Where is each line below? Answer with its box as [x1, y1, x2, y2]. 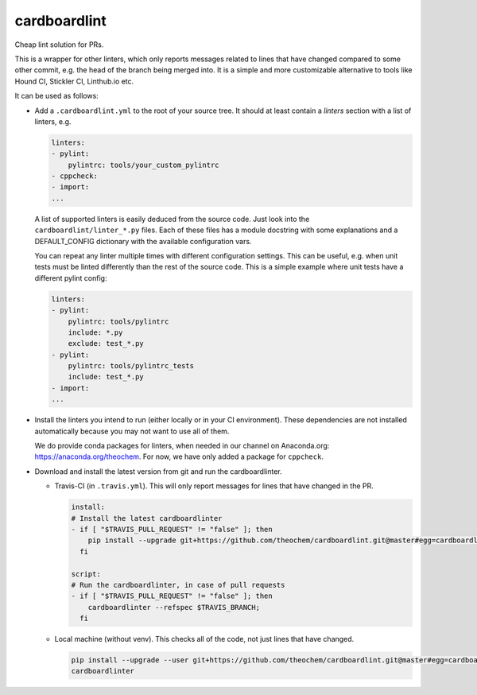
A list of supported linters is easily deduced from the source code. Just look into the [34, 214, 310, 223]
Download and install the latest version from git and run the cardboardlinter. [34, 466, 282, 476]
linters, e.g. [34, 116, 72, 126]
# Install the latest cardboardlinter [71, 514, 223, 522]
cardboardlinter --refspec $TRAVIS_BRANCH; [87, 603, 260, 612]
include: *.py [68, 328, 123, 337]
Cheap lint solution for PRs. [14, 40, 104, 49]
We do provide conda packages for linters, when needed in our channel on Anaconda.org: [34, 441, 330, 451]
